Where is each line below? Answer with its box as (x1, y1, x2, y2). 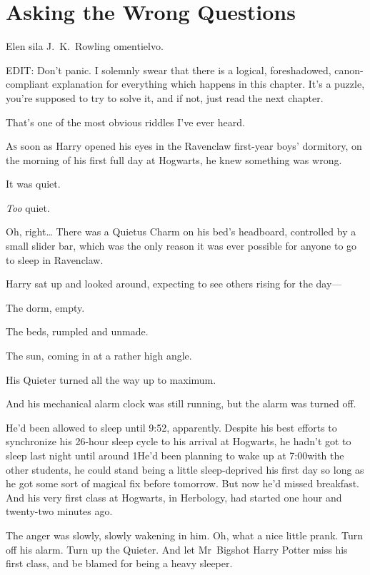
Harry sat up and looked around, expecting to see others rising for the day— (6, 276, 342, 291)
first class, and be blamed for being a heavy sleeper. (6, 556, 233, 571)
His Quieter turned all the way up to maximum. (6, 372, 216, 387)
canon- (334, 62, 364, 77)
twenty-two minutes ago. (6, 504, 113, 519)
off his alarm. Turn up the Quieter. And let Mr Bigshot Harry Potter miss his (6, 541, 348, 556)
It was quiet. (6, 176, 61, 191)
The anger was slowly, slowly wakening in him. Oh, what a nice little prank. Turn (6, 527, 364, 542)
